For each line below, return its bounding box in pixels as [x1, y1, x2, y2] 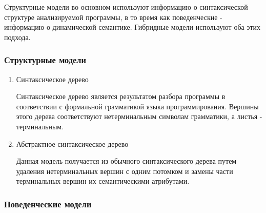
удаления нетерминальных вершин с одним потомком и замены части [16, 165, 233, 176]
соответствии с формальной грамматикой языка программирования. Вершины [16, 101, 259, 111]
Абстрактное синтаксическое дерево [16, 138, 129, 149]
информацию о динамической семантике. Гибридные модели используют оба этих [4, 22, 261, 32]
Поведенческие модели [4, 197, 92, 210]
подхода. [4, 31, 31, 42]
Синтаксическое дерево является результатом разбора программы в [16, 91, 226, 102]
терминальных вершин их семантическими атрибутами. [16, 176, 190, 186]
